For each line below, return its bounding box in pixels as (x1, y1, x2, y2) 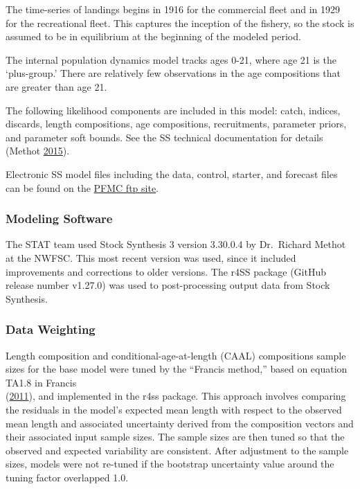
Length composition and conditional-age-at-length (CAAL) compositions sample (6, 348, 346, 362)
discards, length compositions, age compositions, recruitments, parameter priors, (6, 116, 347, 131)
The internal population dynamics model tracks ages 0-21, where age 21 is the (6, 52, 336, 66)
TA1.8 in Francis (6, 375, 77, 389)
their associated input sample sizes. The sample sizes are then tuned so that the (6, 429, 345, 444)
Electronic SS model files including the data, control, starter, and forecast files (6, 166, 338, 181)
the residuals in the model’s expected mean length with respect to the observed (6, 402, 342, 416)
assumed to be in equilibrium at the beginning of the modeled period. (6, 29, 301, 44)
